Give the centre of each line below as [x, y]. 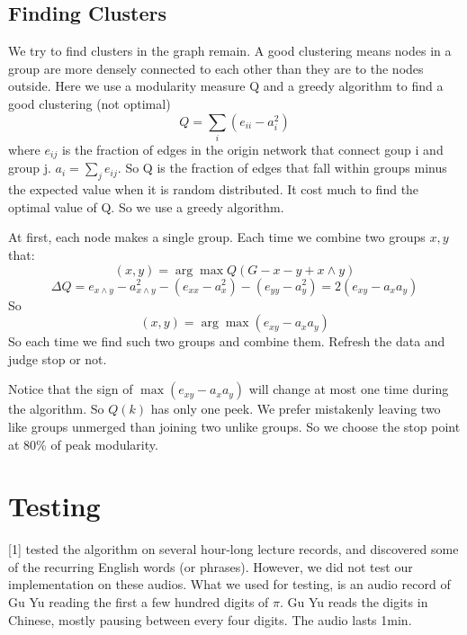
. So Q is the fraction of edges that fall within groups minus [282, 168]
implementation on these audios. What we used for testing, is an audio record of [229, 584]
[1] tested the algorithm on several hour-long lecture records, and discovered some [233, 549]
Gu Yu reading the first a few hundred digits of [139, 602]
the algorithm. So [56, 409]
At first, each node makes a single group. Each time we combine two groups [217, 237]
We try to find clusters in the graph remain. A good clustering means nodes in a [230, 51]
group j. [30, 168]
